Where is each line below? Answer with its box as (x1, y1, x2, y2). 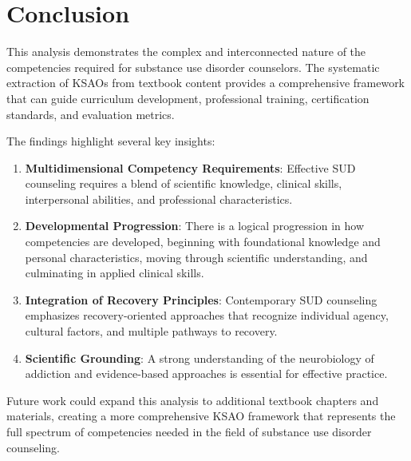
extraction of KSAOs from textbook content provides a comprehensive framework (6, 74, 405, 91)
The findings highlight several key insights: (6, 133, 215, 149)
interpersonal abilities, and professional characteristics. (25, 190, 293, 207)
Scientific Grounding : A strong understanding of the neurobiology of (25, 349, 374, 366)
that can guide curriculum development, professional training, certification (6, 89, 370, 106)
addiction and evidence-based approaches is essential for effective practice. (25, 365, 388, 382)
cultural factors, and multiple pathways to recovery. (25, 323, 278, 340)
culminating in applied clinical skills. (25, 264, 204, 281)
